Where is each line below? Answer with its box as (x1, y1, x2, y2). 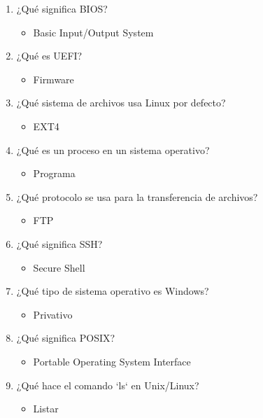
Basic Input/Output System (33, 25, 154, 39)
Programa (33, 166, 76, 181)
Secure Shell (33, 260, 85, 274)
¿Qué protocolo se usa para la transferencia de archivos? (16, 189, 258, 204)
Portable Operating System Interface (33, 354, 191, 368)
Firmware (33, 71, 74, 86)
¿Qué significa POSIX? (16, 330, 115, 345)
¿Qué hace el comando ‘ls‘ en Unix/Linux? (16, 377, 199, 392)
